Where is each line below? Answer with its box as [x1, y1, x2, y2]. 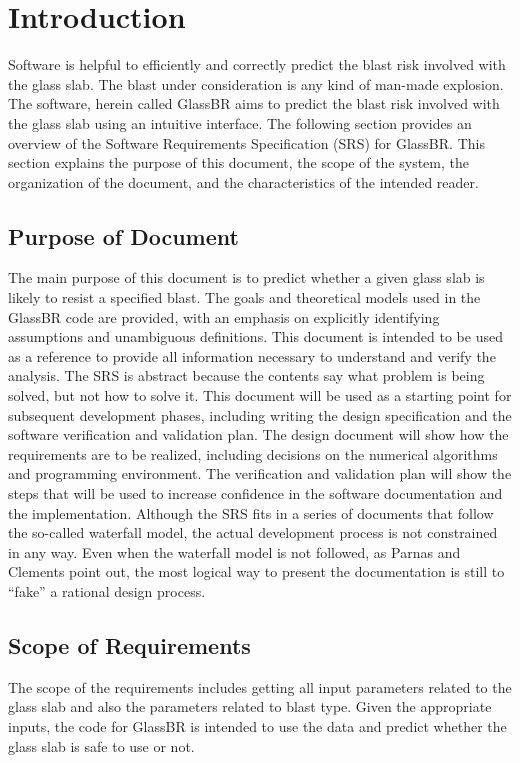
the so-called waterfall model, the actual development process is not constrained [8, 522, 498, 543]
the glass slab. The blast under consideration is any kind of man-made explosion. [8, 73, 504, 94]
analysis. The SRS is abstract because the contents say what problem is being [8, 365, 485, 386]
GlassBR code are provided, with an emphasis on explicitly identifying [8, 306, 440, 327]
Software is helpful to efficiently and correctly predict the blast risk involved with [8, 54, 506, 75]
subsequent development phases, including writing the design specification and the [8, 404, 512, 425]
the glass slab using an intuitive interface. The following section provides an [8, 112, 472, 133]
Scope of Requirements [8, 629, 251, 660]
